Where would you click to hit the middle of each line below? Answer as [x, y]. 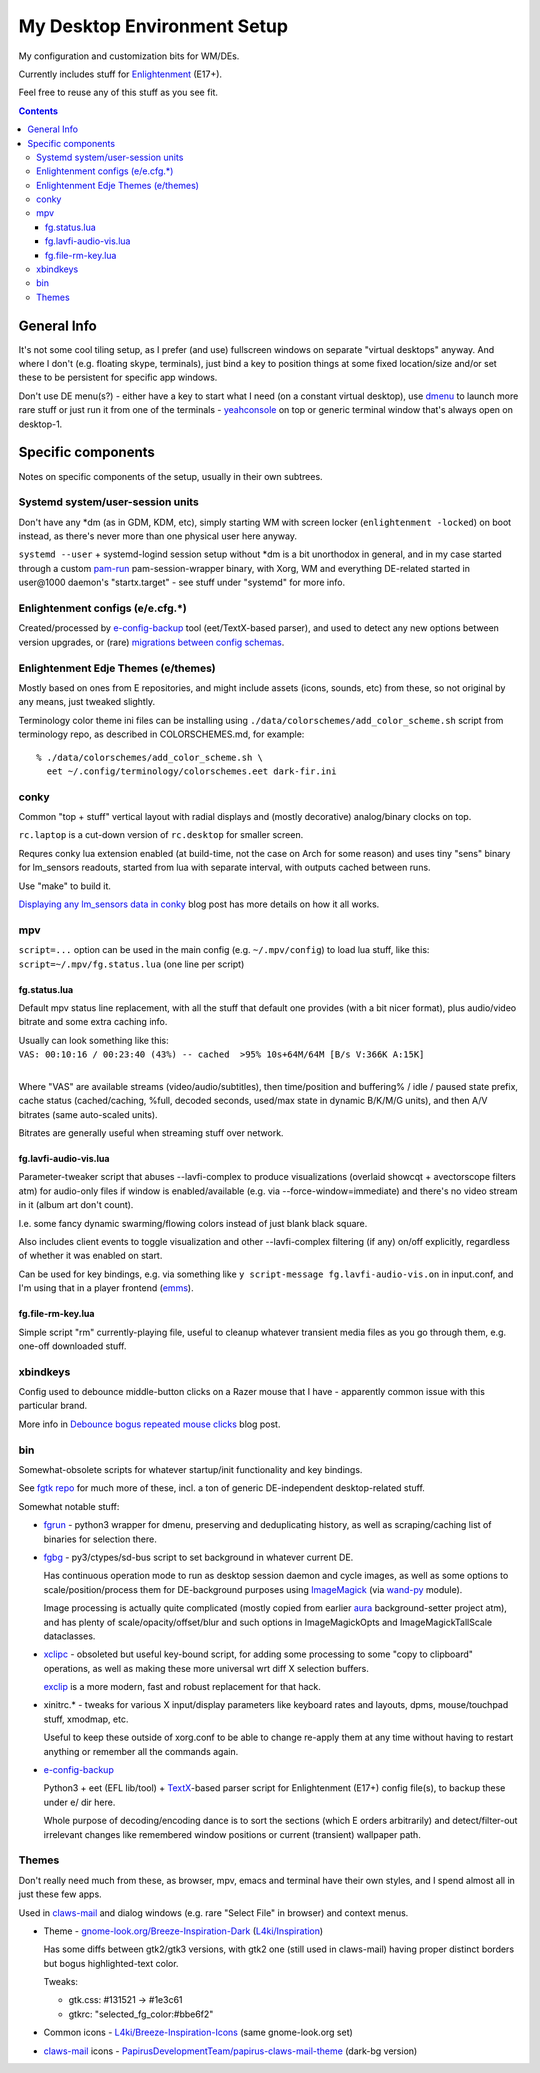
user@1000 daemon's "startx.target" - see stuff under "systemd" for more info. [181, 582]
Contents [38, 111]
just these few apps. [60, 1894]
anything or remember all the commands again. [141, 1751]
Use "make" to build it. [65, 886]
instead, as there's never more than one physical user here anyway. [157, 536]
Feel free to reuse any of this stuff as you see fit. [118, 92]
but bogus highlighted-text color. [111, 1963]
